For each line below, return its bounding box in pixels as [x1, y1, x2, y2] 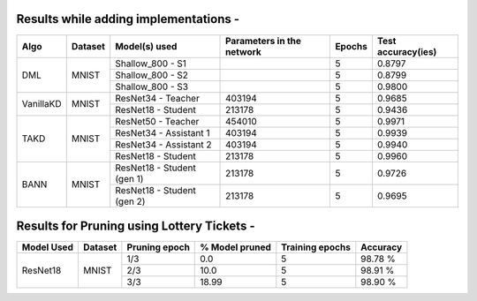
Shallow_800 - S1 [115, 57, 187, 70]
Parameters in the [225, 34, 302, 47]
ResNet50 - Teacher [115, 115, 200, 127]
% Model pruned [200, 241, 271, 253]
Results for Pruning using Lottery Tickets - [16, 218, 255, 233]
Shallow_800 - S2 [115, 69, 189, 81]
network [225, 45, 262, 57]
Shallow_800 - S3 [115, 80, 189, 93]
